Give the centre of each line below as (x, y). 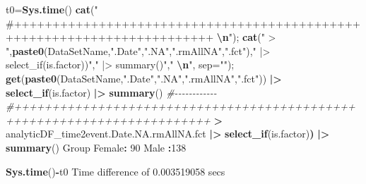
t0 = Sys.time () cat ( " (52, 9)
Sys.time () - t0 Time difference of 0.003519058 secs (116, 171)
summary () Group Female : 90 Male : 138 (96, 147)
